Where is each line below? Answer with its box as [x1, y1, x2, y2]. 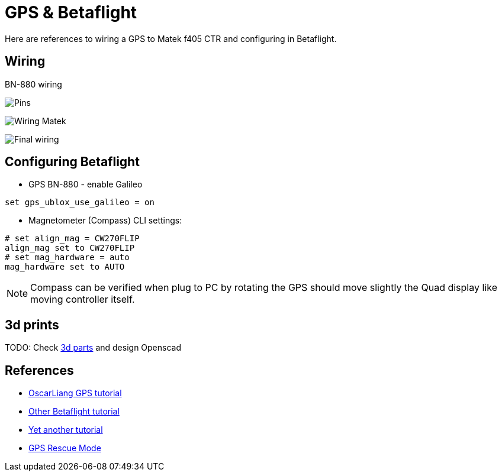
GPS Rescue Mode [28, 443, 101, 454]
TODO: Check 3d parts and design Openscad [5, 342, 182, 353]
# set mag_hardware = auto [5, 252, 130, 263]
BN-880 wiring [5, 79, 62, 89]
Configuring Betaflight [5, 154, 140, 170]
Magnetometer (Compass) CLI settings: [28, 215, 182, 226]
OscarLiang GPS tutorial [28, 388, 122, 399]
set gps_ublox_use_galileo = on [5, 197, 155, 208]
